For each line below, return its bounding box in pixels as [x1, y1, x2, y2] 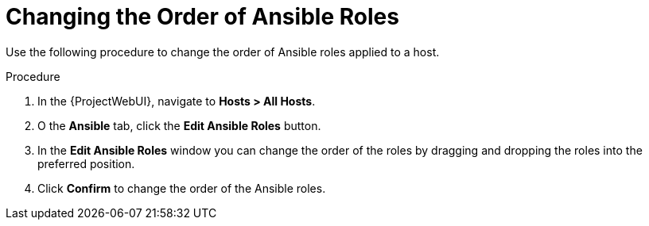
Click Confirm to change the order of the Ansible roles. [37, 181, 326, 195]
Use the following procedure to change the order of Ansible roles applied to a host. [6, 44, 440, 59]
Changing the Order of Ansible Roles [6, 3, 399, 30]
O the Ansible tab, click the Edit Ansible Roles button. [37, 118, 321, 132]
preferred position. [37, 156, 135, 170]
